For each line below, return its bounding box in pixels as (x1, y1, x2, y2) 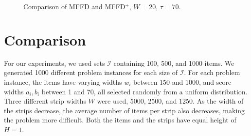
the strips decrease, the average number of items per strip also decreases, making (4, 105, 245, 115)
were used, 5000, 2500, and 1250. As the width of (97, 96, 244, 106)
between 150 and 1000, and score (133, 76, 232, 87)
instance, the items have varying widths (4, 76, 122, 87)
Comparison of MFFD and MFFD (23, 1, 125, 11)
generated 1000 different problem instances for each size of (4, 67, 178, 77)
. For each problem (184, 67, 240, 77)
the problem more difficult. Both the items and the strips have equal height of (4, 115, 236, 125)
